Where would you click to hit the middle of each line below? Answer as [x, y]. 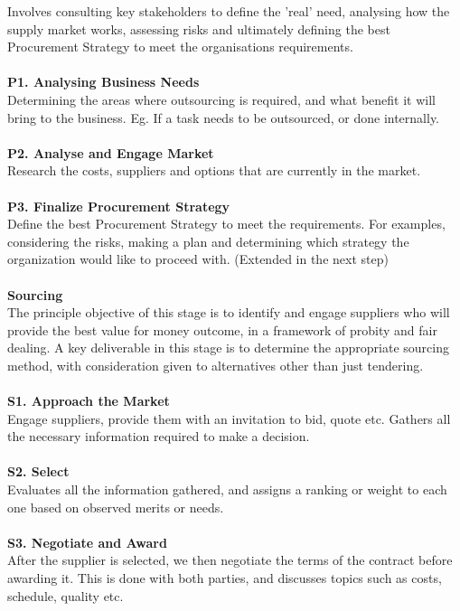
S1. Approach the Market [89, 401]
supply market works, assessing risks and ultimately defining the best [199, 28]
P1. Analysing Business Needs [103, 82]
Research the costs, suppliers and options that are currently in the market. [214, 170]
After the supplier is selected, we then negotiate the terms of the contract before [230, 560]
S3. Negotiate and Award [87, 542]
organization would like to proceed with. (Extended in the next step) [198, 259]
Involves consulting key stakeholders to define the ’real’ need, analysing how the [229, 11]
